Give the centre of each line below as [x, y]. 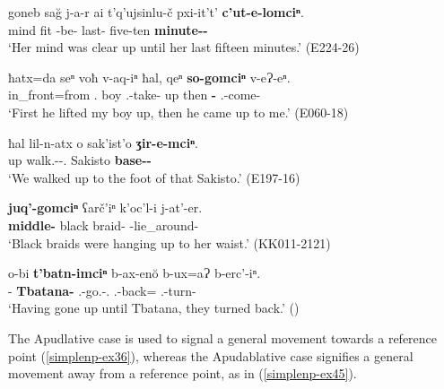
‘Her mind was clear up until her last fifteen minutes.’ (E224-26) [184, 47]
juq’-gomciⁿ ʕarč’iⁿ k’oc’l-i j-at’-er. [105, 207]
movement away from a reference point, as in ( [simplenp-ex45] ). [183, 373]
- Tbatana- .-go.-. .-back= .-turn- [102, 290]
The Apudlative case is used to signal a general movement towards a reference [223, 337]
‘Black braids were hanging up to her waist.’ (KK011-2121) [170, 242]
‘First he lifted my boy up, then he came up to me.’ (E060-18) [178, 112]
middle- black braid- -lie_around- [104, 225]
